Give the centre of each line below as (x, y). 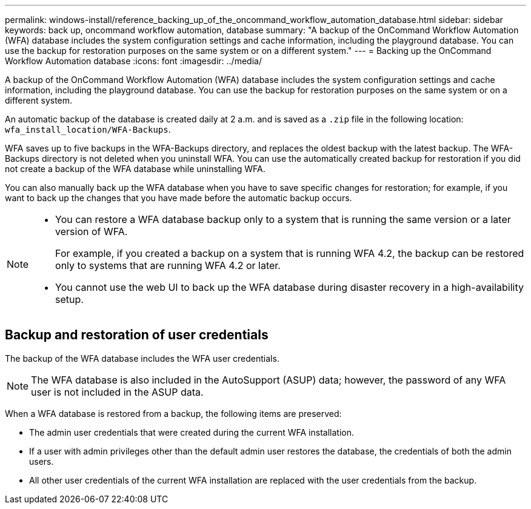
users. (42, 461)
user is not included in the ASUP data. (117, 392)
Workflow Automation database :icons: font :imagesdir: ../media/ (133, 61)
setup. (69, 299)
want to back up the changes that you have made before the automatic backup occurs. (179, 198)
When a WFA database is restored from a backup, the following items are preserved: (173, 413)
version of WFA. (92, 231)
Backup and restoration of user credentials (137, 335)
